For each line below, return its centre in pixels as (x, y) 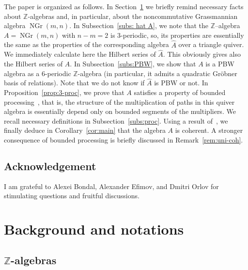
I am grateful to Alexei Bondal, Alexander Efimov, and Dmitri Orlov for (111, 186)
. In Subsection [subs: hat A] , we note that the (139, 25)
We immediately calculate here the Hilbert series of (80, 54)
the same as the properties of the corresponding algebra (86, 44)
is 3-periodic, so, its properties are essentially (177, 35)
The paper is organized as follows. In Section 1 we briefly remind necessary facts (124, 6)
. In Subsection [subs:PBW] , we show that (133, 64)
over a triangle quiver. (211, 44)
